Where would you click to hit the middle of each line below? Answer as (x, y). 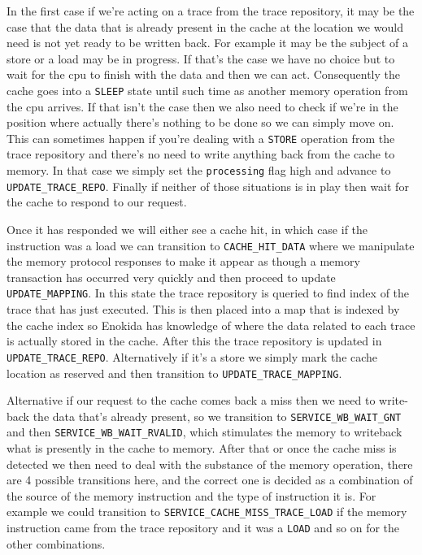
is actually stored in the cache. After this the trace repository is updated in (194, 341)
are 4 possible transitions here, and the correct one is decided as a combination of (210, 480)
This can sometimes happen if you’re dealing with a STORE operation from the (201, 138)
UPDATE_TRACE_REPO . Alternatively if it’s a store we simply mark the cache (192, 356)
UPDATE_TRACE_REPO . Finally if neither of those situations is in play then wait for (208, 186)
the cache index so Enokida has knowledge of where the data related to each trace (211, 325)
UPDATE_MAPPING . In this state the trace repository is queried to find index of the (208, 293)
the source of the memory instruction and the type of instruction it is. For (191, 495)
